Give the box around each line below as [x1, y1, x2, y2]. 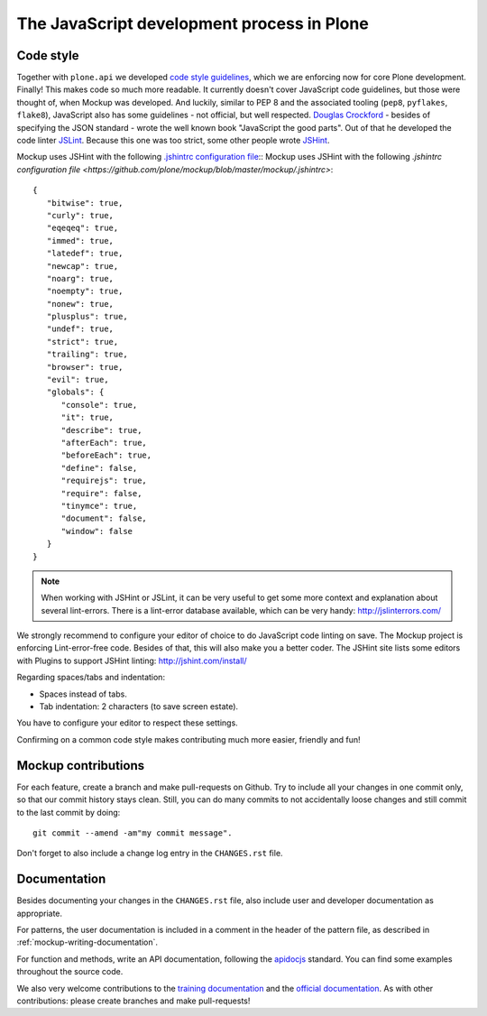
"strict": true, [46, 337, 119, 346]
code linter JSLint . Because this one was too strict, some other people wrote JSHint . [16, 135, 330, 146]
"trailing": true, [46, 349, 128, 360]
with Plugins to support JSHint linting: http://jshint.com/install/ [16, 655, 247, 666]
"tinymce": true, [60, 501, 138, 511]
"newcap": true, [46, 261, 119, 271]
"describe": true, [60, 425, 142, 435]
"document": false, [60, 513, 148, 523]
